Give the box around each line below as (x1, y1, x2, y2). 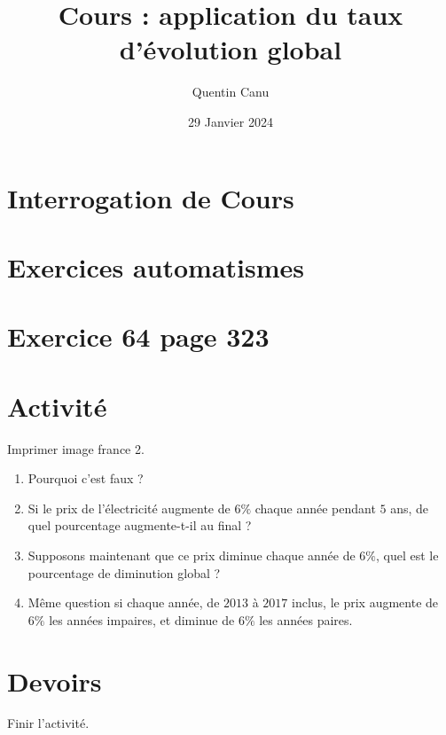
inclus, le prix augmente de (292, 593, 439, 612)
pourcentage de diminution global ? (27, 563, 221, 582)
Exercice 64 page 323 (7, 318, 270, 355)
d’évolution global (119, 31, 342, 67)
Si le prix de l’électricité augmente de (27, 498, 231, 517)
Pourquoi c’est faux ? (27, 469, 144, 488)
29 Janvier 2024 (188, 112, 273, 130)
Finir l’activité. (7, 714, 90, 732)
